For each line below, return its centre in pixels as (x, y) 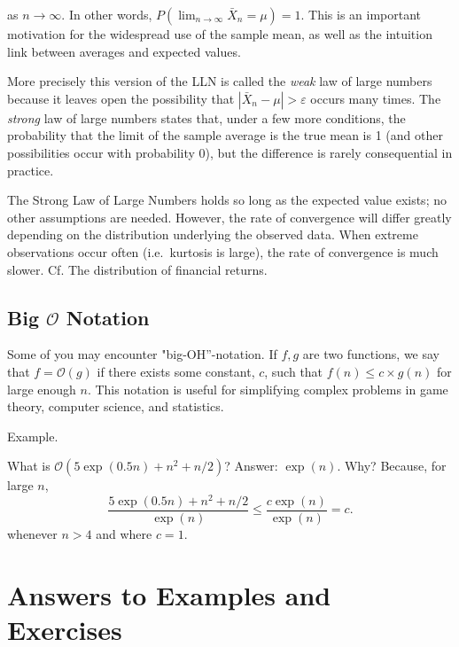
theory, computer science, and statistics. (116, 406)
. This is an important (361, 14)
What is (29, 466)
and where (124, 534)
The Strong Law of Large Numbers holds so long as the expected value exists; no (227, 200)
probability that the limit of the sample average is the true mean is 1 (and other (225, 135)
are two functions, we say (371, 354)
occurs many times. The (376, 98)
